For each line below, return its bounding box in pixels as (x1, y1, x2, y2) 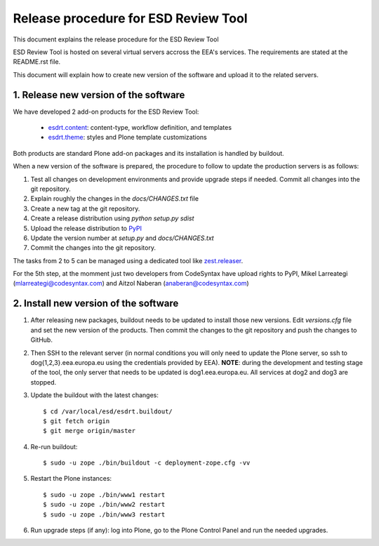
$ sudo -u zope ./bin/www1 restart (43, 491, 166, 498)
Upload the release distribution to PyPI (30, 224, 142, 232)
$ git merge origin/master (43, 427, 136, 435)
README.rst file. (13, 58, 61, 66)
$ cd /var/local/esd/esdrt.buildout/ (43, 407, 173, 415)
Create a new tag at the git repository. (30, 204, 140, 213)
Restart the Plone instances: (30, 474, 112, 483)
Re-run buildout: (30, 442, 78, 451)
